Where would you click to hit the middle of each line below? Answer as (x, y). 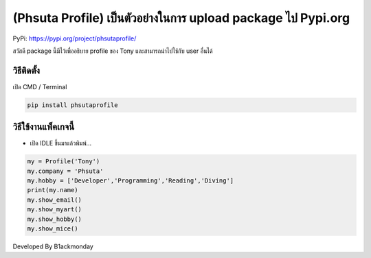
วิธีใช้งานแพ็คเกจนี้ (44, 127)
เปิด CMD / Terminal (40, 86)
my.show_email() (55, 200)
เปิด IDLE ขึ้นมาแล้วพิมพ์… (61, 143)
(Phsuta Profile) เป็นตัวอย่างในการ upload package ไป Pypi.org (181, 18)
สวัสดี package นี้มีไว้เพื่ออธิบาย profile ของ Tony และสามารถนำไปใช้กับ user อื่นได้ (113, 51)
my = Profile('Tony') (64, 162)
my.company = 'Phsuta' (65, 171)
